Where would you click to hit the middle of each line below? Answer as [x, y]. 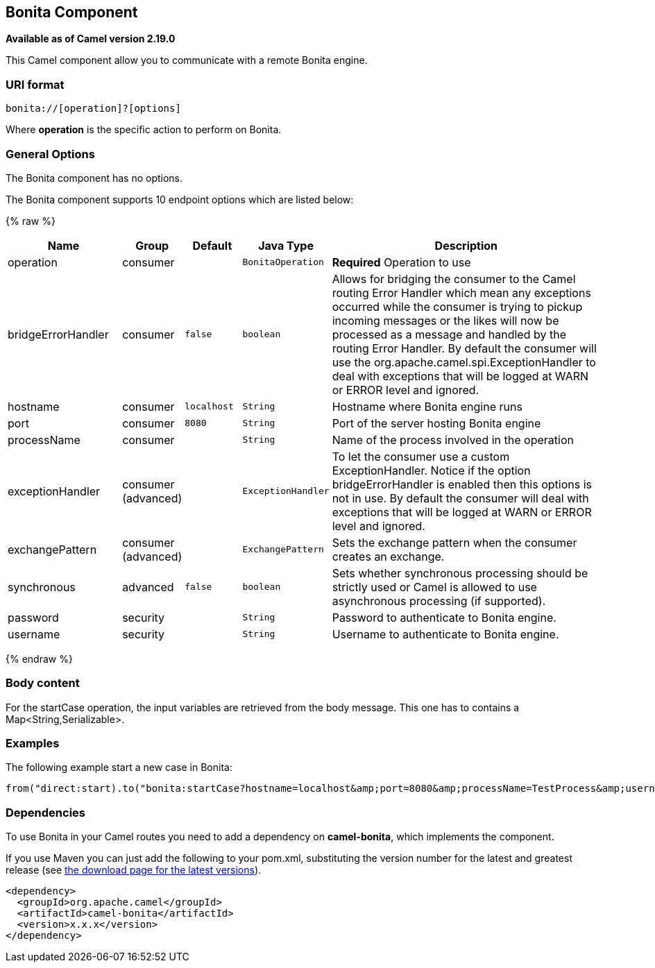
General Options [50, 154]
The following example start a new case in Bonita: [119, 767]
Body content [43, 683]
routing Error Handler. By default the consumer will [464, 348]
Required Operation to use [401, 262]
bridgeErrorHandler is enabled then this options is [462, 484]
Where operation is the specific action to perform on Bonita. [144, 130]
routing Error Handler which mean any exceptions [461, 292]
